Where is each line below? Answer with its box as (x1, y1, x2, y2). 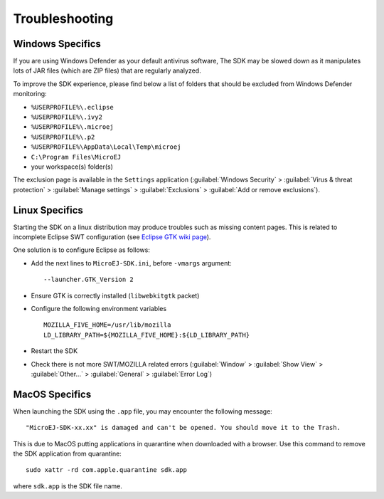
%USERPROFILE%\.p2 (31, 132, 95, 141)
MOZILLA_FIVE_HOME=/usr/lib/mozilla (43, 321, 171, 329)
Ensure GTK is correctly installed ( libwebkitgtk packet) (31, 291, 200, 300)
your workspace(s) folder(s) (31, 162, 114, 171)
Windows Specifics (13, 38, 101, 50)
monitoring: (13, 90, 47, 98)
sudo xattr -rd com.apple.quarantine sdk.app (26, 466, 188, 474)
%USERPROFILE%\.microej (31, 123, 114, 131)
